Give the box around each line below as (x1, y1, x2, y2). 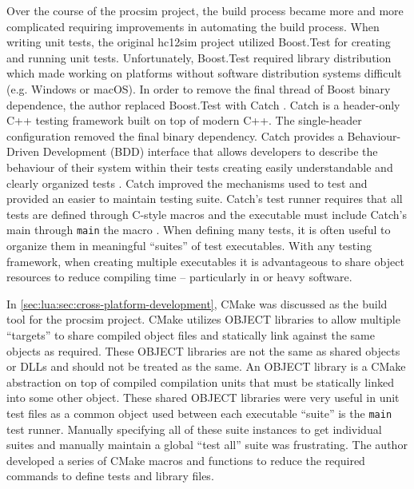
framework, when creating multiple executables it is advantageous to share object (6, 252, 404, 269)
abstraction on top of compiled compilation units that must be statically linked (6, 373, 394, 390)
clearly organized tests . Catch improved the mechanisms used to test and (6, 174, 368, 191)
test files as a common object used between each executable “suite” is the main (6, 404, 392, 421)
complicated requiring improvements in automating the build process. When (6, 18, 380, 34)
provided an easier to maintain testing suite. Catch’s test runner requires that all (6, 190, 403, 207)
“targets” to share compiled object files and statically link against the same (6, 326, 375, 343)
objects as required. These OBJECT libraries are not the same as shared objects (6, 342, 400, 359)
